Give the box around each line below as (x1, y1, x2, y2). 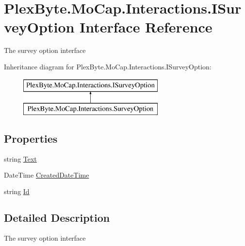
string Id (4, 186, 30, 197)
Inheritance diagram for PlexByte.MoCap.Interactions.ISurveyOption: (4, 61, 212, 71)
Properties (4, 131, 58, 146)
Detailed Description (4, 210, 110, 225)
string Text (4, 153, 37, 164)
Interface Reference (80, 17, 212, 37)
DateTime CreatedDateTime (4, 170, 89, 180)
